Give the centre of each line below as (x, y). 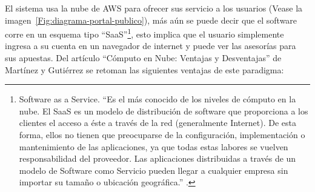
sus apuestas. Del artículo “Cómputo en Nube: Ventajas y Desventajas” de (143, 58)
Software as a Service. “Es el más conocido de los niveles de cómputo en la (157, 99)
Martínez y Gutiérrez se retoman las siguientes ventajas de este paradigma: (144, 69)
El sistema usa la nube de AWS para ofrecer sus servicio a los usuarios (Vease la (154, 8)
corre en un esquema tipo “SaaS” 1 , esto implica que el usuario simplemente (144, 33)
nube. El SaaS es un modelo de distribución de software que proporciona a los (164, 111)
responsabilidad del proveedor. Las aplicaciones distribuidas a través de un (157, 158)
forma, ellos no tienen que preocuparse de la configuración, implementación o (162, 134)
